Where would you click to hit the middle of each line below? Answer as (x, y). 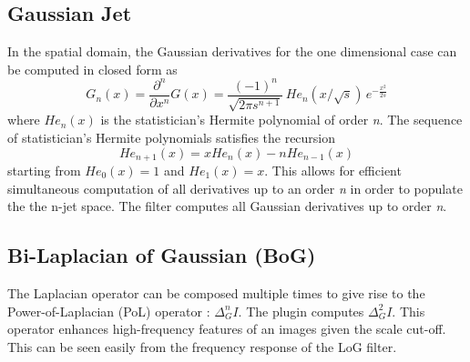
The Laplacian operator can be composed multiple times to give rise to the (216, 292)
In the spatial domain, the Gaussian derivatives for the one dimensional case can (232, 51)
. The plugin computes (301, 311)
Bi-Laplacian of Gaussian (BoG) (162, 255)
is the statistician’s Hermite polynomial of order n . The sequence (281, 120)
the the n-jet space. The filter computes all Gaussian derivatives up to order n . (227, 206)
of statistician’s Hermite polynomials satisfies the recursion (172, 137)
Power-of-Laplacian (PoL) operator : (109, 311)
